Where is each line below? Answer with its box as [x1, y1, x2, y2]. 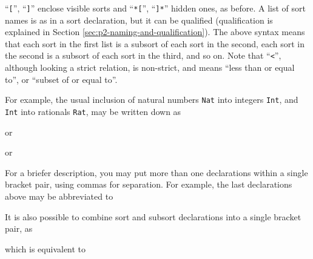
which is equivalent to [5, 242, 86, 255]
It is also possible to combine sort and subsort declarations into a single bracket [5, 210, 301, 223]
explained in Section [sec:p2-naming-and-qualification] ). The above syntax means [5, 25, 305, 38]
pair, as [5, 222, 33, 235]
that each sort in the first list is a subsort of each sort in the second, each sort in [5, 37, 305, 50]
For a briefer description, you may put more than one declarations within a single [5, 166, 308, 179]
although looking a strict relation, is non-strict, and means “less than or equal [5, 61, 295, 74]
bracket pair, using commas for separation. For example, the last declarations [5, 178, 292, 191]
